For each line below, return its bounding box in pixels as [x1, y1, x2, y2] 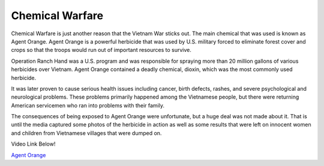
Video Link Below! [11, 140, 56, 147]
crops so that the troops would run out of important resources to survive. [11, 47, 191, 54]
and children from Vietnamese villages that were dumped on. [11, 129, 162, 137]
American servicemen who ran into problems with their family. [11, 102, 165, 109]
